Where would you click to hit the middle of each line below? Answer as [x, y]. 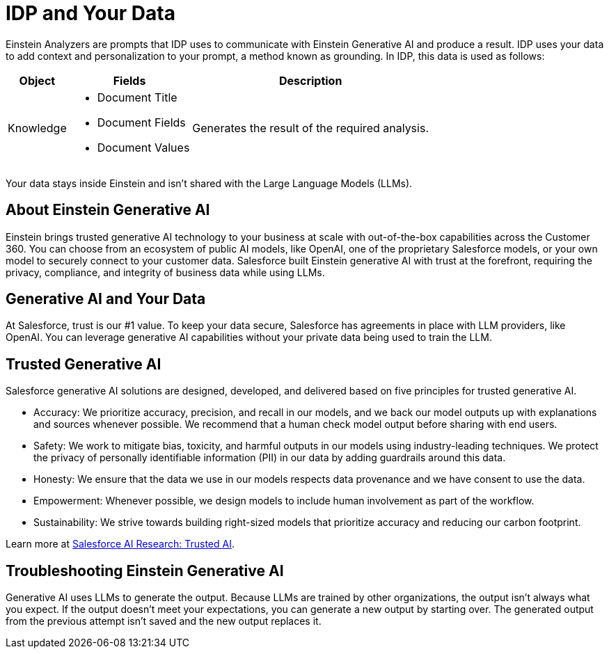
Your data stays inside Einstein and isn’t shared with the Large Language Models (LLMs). [209, 183]
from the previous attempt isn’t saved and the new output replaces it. [164, 621]
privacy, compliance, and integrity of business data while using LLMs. [165, 272]
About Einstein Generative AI [108, 210]
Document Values [143, 147]
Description [310, 80]
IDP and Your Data [90, 13]
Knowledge [37, 128]
